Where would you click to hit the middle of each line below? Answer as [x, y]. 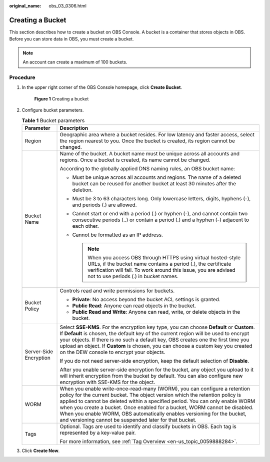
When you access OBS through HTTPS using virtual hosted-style [164, 257]
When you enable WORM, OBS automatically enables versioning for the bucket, [153, 414]
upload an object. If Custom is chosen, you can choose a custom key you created [156, 346]
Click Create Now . [41, 451]
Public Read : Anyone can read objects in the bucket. [134, 306]
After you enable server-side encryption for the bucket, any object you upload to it [157, 370]
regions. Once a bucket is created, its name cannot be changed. [135, 160]
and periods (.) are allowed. [104, 205]
